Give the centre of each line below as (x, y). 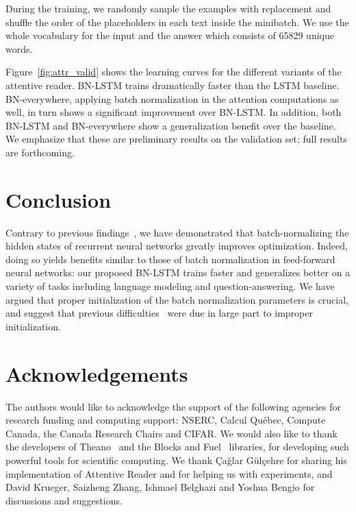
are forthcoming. (40, 152)
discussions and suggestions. (64, 500)
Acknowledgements (97, 373)
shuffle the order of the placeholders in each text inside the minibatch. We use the (177, 22)
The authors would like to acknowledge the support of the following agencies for (173, 406)
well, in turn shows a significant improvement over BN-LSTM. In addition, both (174, 112)
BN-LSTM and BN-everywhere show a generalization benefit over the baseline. (171, 125)
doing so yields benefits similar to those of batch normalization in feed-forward (170, 259)
